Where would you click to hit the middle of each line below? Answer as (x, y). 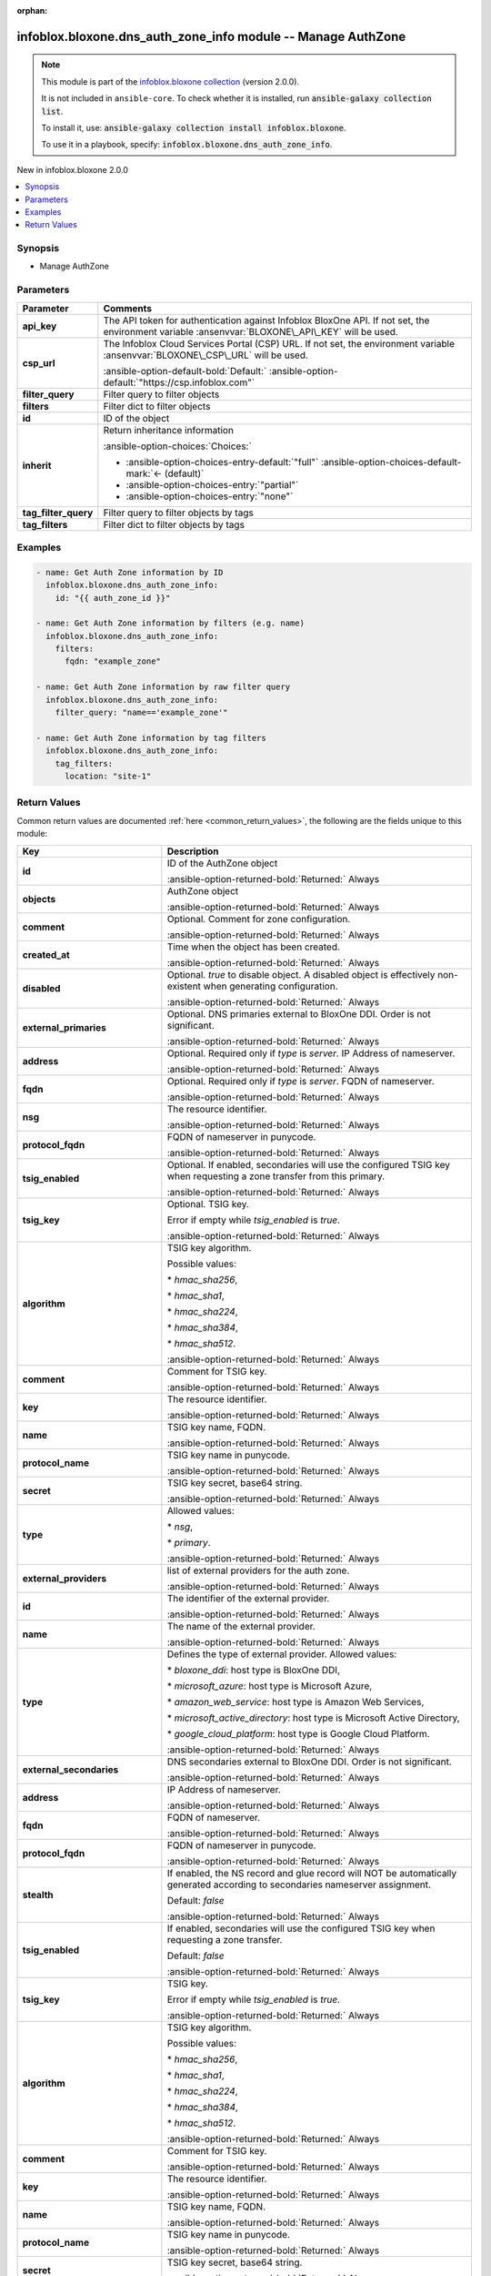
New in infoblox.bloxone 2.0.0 (73, 169)
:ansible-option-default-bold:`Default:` (185, 371)
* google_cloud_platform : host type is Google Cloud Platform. (299, 1733)
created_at (46, 954)
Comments (127, 308)
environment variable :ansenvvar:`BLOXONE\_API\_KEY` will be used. (251, 331)
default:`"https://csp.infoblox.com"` (179, 382)
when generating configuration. (271, 986)
